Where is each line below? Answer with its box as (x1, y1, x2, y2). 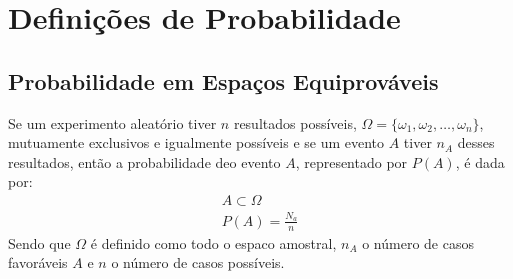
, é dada (455, 151, 505, 172)
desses (457, 132, 495, 153)
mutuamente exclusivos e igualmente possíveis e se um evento (8, 132, 385, 153)
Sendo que (8, 232, 71, 253)
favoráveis (8, 252, 68, 273)
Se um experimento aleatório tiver (8, 112, 217, 133)
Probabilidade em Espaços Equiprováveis (8, 65, 439, 96)
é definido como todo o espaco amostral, (90, 232, 337, 253)
